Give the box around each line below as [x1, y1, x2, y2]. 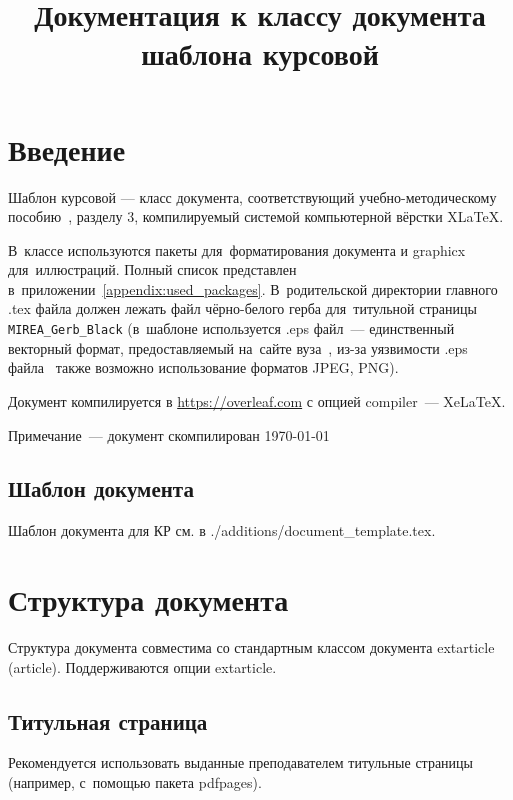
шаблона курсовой [141, 33, 379, 74]
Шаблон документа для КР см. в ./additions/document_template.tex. [8, 520, 436, 541]
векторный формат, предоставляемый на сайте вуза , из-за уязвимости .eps [8, 337, 468, 358]
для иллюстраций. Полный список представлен [8, 259, 297, 280]
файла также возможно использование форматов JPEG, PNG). [8, 357, 399, 378]
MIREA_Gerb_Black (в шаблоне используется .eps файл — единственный [8, 318, 455, 339]
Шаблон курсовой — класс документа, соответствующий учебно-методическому [8, 186, 497, 207]
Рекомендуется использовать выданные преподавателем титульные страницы [8, 752, 473, 773]
